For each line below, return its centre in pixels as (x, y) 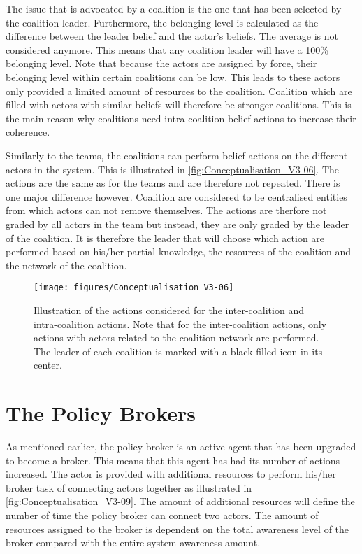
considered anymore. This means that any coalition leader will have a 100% (167, 49)
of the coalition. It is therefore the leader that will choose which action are (165, 237)
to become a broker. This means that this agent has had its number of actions (173, 460)
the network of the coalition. (66, 265)
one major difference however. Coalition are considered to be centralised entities (176, 196)
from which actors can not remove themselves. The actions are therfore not (166, 210)
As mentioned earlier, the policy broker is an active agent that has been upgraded (181, 447)
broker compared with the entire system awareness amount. (133, 542)
